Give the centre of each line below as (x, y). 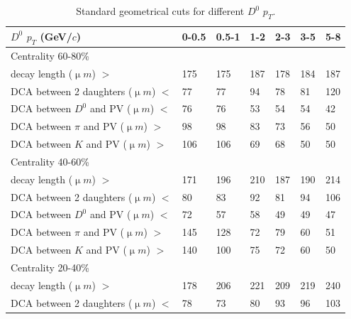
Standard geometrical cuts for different (160, 11)
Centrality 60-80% (50, 55)
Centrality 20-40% (50, 267)
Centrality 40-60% (50, 161)
